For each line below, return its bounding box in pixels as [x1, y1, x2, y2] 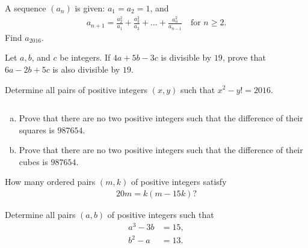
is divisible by [161, 51, 212, 64]
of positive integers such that [107, 208, 214, 221]
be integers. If [60, 51, 111, 64]
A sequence [5, 2, 46, 14]
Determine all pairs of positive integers [5, 83, 147, 95]
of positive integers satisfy [131, 175, 227, 188]
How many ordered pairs [5, 175, 96, 188]
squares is [19, 123, 55, 136]
